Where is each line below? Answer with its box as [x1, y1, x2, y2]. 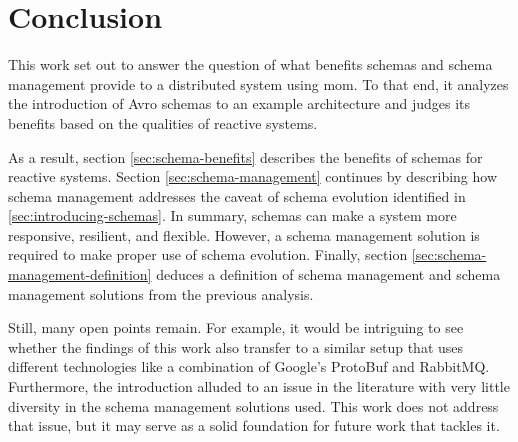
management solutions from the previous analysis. [8, 283, 314, 304]
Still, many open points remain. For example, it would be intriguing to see [8, 317, 464, 338]
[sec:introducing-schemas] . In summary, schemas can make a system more [8, 205, 457, 226]
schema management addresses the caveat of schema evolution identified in [8, 185, 466, 206]
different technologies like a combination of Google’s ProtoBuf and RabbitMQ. [8, 356, 490, 377]
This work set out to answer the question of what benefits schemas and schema [8, 54, 493, 75]
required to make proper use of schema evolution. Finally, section [8, 244, 408, 265]
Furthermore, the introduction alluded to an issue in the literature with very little [8, 376, 510, 397]
